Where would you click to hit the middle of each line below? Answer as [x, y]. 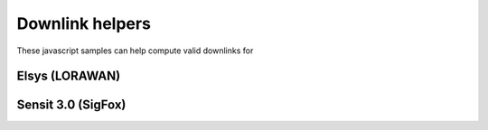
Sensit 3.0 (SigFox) [71, 105]
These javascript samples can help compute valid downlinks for [135, 51]
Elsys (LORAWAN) [69, 76]
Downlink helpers [84, 23]
